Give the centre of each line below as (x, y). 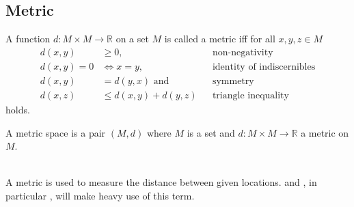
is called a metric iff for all (220, 39)
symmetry (233, 81)
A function (28, 39)
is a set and (211, 132)
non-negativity (243, 52)
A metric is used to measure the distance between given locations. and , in (161, 182)
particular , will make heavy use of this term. (100, 195)
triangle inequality (250, 95)
